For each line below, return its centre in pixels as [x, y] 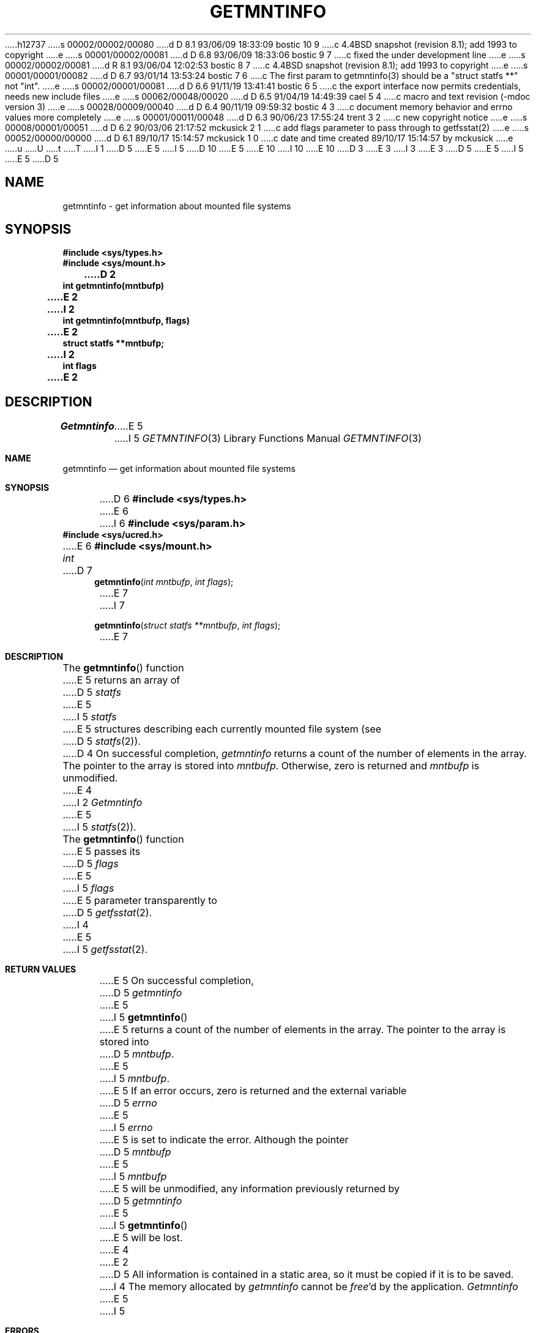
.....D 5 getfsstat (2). [107, 913]
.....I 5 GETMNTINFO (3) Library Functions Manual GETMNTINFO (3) [268, 439]
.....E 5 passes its [102, 852]
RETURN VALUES [41, 969]
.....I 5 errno [126, 1128]
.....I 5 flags [88, 888]
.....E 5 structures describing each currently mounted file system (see [222, 729]
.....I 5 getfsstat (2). [105, 950]
